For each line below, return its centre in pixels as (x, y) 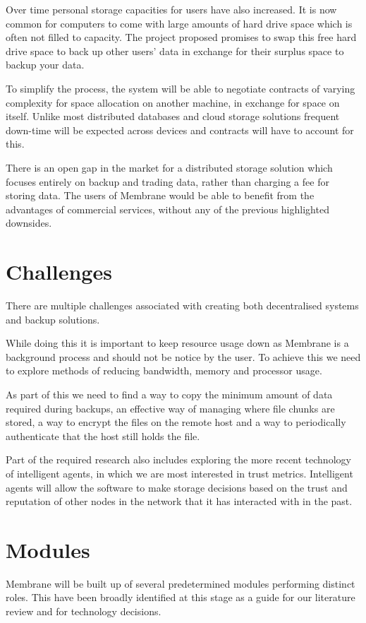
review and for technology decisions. (84, 611)
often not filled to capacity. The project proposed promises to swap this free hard (181, 37)
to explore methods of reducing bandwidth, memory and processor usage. (164, 370)
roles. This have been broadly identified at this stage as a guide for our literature (181, 597)
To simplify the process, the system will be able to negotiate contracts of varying (181, 88)
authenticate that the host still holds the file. (103, 435)
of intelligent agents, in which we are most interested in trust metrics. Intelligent (179, 473)
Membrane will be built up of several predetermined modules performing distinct (181, 583)
